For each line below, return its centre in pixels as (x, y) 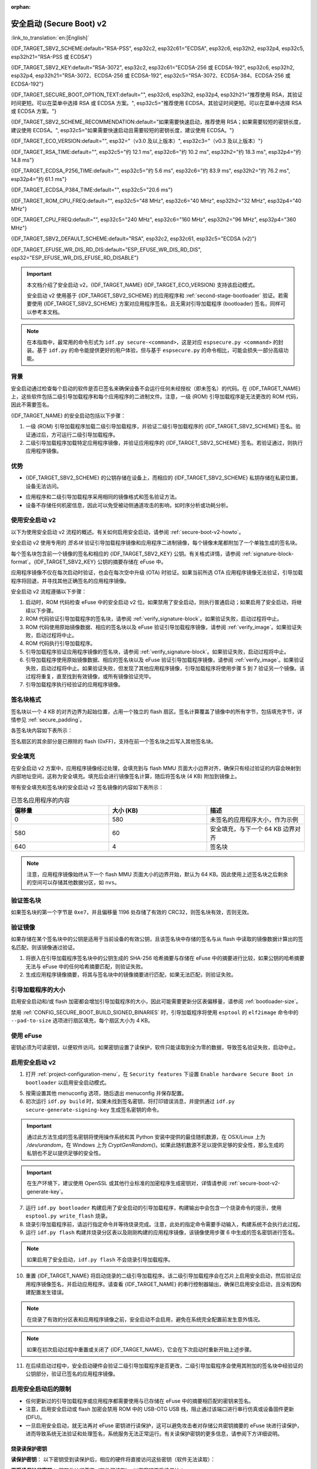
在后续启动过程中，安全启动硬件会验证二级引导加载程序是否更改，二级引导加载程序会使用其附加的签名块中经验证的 (164, 1366)
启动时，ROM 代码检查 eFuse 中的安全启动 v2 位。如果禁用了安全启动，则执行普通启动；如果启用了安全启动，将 (161, 602)
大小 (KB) (125, 811)
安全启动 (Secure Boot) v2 (59, 24)
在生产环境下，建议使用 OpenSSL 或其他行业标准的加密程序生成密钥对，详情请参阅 (127, 1183)
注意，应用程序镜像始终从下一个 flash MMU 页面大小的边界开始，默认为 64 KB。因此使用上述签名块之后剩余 (157, 874)
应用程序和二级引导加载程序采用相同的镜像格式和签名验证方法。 (103, 497)
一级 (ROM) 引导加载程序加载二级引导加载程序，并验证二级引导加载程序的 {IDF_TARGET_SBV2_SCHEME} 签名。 (161, 427)
